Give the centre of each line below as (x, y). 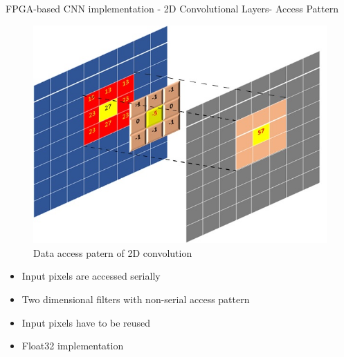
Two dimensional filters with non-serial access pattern (136, 299)
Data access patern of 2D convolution (113, 252)
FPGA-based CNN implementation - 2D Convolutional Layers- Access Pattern (172, 8)
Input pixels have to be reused (86, 322)
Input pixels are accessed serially (91, 276)
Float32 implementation (73, 346)
